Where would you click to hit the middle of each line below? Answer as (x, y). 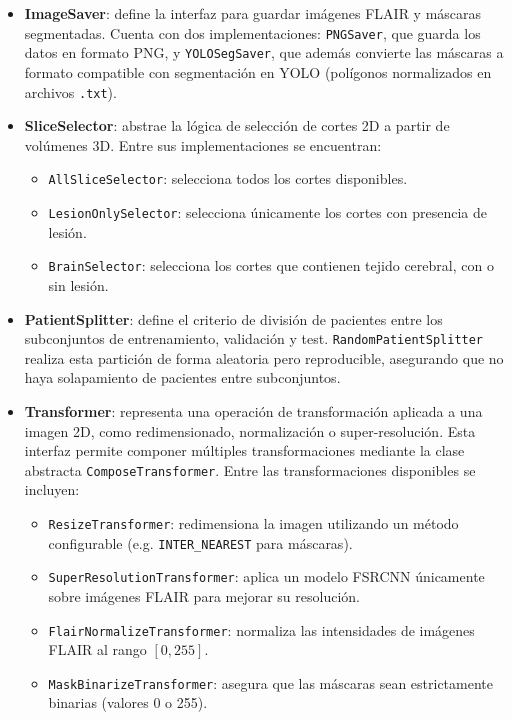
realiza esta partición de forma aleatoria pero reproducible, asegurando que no (264, 357)
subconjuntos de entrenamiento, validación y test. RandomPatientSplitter (254, 338)
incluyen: (52, 489)
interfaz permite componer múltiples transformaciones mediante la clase (244, 450)
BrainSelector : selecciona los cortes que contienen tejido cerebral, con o (271, 265)
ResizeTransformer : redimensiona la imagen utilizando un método (253, 522)
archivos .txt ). (70, 91)
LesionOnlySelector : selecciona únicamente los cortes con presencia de (267, 212)
